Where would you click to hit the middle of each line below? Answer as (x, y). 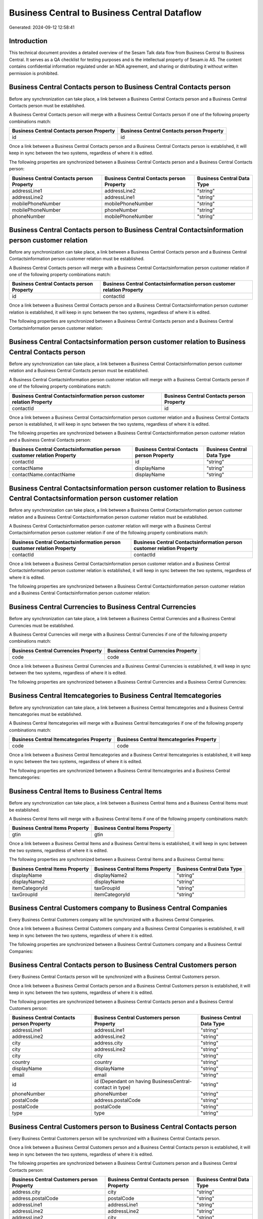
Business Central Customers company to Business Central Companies (118, 908)
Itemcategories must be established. (46, 714)
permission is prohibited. (34, 73)
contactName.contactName (44, 474)
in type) (122, 1087)
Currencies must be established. (42, 625)
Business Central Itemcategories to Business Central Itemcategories (115, 696)
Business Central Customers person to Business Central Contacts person (123, 1127)
